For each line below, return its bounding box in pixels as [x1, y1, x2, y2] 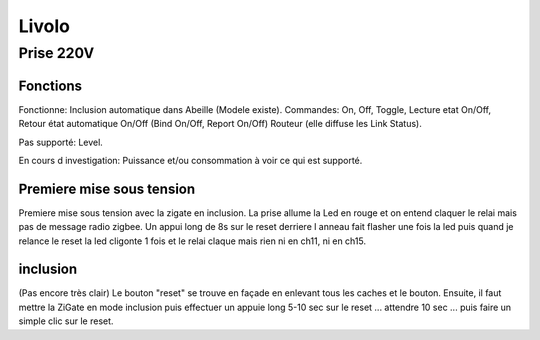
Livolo [18, 15, 70, 37]
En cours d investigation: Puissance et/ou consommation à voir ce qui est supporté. [18, 154, 363, 166]
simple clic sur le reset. [18, 315, 114, 327]
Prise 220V [18, 44, 95, 62]
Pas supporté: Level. [18, 136, 104, 148]
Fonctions [18, 77, 83, 94]
